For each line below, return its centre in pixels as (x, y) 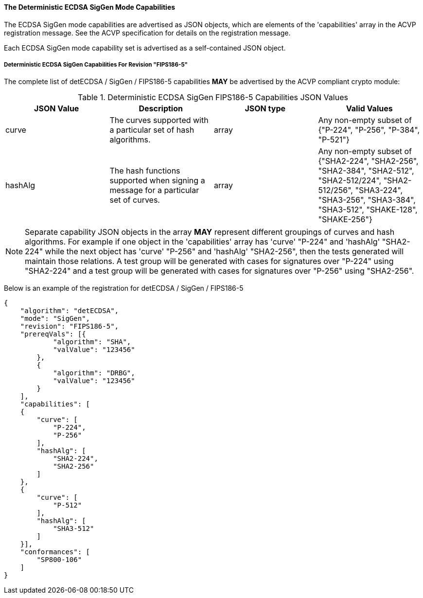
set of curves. (135, 200)
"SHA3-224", (379, 190)
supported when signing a (157, 181)
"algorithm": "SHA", (92, 342)
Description (161, 109)
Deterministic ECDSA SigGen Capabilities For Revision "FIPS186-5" (96, 65)
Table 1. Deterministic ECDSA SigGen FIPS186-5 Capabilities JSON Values (213, 97)
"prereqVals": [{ (53, 334)
